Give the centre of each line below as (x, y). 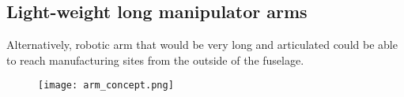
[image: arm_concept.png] (106, 86)
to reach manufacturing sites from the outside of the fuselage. (155, 60)
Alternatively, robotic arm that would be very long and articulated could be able (202, 45)
